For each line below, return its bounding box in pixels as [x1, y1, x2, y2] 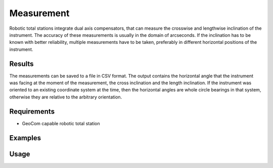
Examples [9, 134, 41, 142]
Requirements [9, 107, 55, 116]
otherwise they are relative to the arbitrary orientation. [9, 94, 122, 100]
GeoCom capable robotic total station [22, 120, 100, 126]
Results [9, 60, 34, 68]
